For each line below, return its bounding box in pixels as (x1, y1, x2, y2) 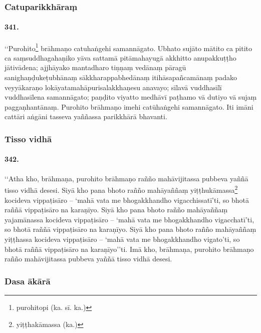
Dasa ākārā (5, 274, 51, 287)
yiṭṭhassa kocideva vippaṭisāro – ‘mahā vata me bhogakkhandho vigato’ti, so (5, 233, 240, 244)
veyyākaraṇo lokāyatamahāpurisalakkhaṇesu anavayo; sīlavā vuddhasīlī (5, 82, 222, 92)
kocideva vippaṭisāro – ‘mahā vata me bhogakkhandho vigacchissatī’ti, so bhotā (5, 194, 249, 205)
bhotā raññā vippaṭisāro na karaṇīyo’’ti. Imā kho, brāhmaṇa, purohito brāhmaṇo (5, 243, 254, 254)
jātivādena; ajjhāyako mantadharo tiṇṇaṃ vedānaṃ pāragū (5, 62, 186, 73)
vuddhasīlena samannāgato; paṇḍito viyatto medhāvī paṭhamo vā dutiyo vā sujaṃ (5, 92, 257, 102)
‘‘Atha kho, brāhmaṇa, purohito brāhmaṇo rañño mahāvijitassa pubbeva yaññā (5, 173, 248, 183)
